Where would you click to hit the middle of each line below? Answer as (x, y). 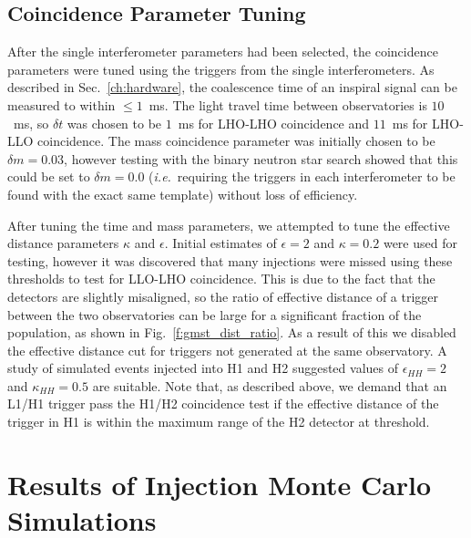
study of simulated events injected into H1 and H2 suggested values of (203, 368)
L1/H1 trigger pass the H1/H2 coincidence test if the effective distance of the (223, 403)
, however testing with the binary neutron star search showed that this (261, 158)
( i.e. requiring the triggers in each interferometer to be (302, 176)
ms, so (31, 123)
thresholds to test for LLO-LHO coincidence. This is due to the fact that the (221, 279)
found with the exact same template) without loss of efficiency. (183, 194)
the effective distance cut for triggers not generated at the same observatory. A (227, 350)
